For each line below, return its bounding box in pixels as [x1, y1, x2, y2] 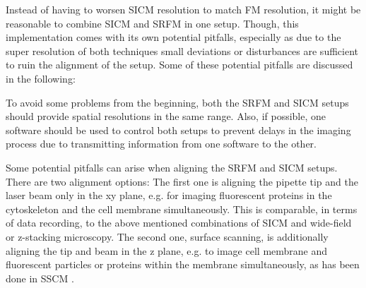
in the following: [6, 71, 76, 85]
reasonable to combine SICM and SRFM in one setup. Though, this [6, 16, 299, 30]
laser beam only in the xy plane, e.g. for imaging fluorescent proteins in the [6, 188, 332, 203]
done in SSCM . [6, 270, 74, 285]
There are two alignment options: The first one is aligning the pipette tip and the [6, 174, 358, 188]
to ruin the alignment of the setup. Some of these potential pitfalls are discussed [6, 57, 353, 72]
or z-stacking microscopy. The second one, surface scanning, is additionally [6, 229, 329, 244]
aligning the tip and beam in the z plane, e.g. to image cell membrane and [6, 243, 328, 258]
